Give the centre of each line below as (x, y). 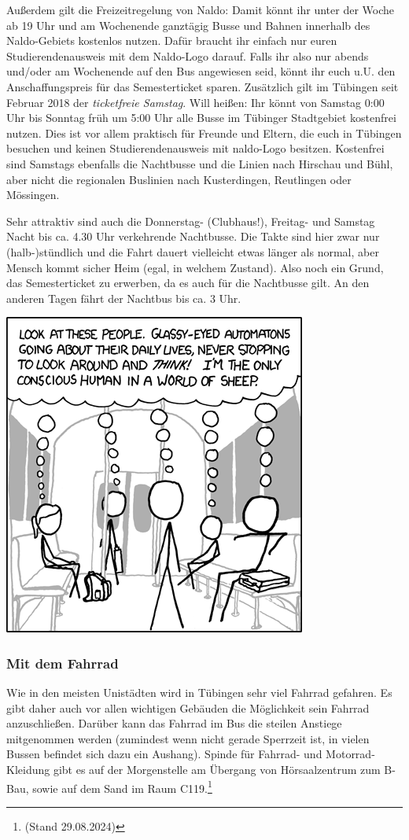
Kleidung (28, 770)
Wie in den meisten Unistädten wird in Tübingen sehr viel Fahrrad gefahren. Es (199, 693)
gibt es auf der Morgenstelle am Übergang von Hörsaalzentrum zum (217, 770)
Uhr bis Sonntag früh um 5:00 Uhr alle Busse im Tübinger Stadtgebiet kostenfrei (201, 118)
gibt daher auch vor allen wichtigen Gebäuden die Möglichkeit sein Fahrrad (188, 707)
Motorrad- (350, 754)
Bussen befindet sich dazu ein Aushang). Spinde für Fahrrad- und (164, 754)
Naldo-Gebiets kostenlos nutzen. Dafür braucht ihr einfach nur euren (172, 41)
